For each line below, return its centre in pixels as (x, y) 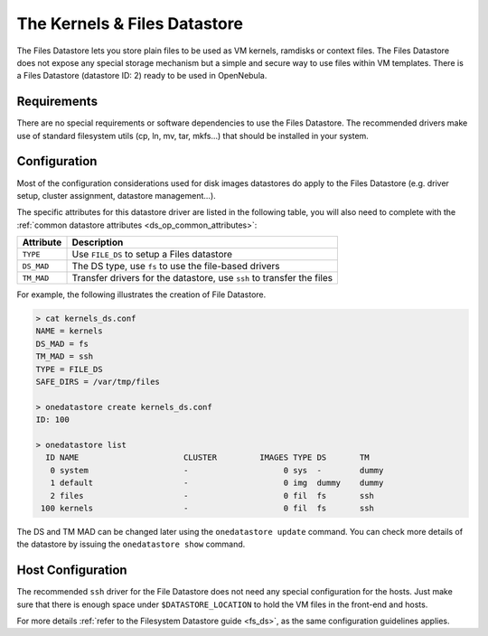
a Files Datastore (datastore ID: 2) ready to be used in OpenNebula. (142, 76)
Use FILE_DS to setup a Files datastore (152, 255)
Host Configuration (72, 571)
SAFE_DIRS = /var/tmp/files (98, 382)
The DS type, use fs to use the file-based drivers (176, 267)
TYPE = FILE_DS (69, 369)
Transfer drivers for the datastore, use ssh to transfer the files (202, 278)
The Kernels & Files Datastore (130, 23)
